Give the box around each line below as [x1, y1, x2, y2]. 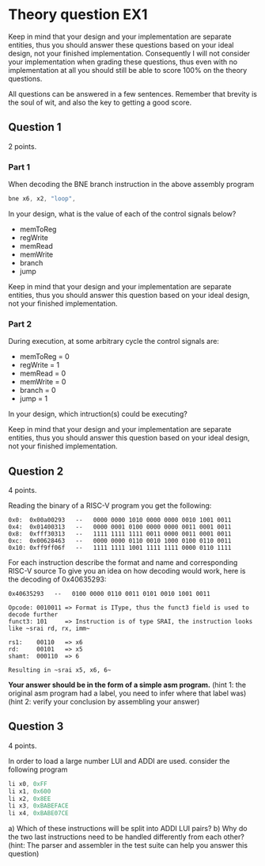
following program [8, 765, 68, 774]
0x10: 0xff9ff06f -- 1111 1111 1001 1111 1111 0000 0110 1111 [8, 544, 232, 552]
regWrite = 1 [19, 361, 60, 370]
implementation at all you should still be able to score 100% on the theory [8, 65, 248, 74]
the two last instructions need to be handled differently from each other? [8, 832, 245, 841]
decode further [8, 611, 59, 619]
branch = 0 [19, 386, 57, 395]
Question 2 [8, 464, 64, 478]
